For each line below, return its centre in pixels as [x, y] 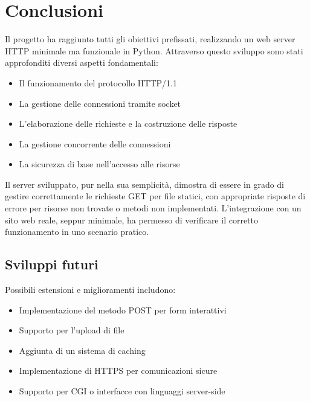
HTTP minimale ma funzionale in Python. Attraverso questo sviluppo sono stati [154, 50]
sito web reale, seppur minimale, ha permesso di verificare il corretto [131, 220]
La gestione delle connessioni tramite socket [100, 103]
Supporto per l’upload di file [72, 330]
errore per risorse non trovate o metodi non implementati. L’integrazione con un [153, 208]
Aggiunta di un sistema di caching [82, 350]
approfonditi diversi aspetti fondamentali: [82, 63]
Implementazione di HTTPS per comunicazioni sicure [118, 371]
